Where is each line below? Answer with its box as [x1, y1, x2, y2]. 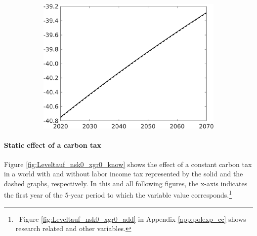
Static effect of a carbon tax [4, 140, 101, 150]
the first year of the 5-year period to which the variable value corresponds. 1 [4, 188, 232, 200]
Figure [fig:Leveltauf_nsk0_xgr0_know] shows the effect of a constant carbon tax [4, 159, 252, 169]
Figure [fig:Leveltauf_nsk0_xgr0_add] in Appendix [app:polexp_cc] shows [19, 213, 246, 224]
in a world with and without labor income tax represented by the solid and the [4, 169, 243, 179]
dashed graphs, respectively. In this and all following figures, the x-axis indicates [4, 178, 248, 188]
